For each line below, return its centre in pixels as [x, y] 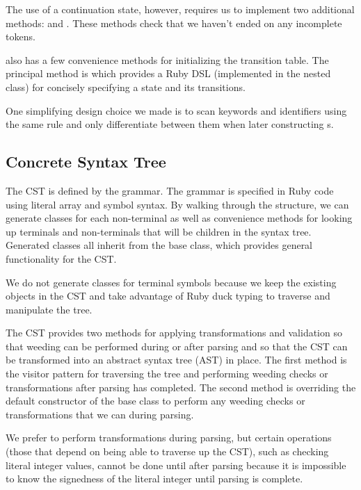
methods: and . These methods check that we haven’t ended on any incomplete [174, 23]
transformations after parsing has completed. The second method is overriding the [181, 387]
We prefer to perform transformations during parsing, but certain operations [169, 438]
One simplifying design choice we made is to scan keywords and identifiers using [176, 110]
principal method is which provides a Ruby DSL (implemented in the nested [168, 73]
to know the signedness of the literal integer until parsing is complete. [154, 479]
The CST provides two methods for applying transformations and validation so [174, 333]
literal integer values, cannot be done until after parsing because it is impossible [176, 465]
